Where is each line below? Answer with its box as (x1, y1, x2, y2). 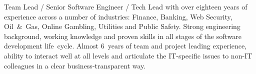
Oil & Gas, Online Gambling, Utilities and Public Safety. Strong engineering (4, 21, 240, 31)
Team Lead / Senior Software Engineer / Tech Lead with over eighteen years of (4, 1, 247, 11)
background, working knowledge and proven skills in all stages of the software (4, 30, 241, 41)
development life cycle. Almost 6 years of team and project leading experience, (4, 40, 247, 51)
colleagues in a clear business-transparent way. (4, 60, 146, 70)
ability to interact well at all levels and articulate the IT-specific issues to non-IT (4, 50, 252, 60)
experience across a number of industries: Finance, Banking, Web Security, (4, 11, 232, 21)
